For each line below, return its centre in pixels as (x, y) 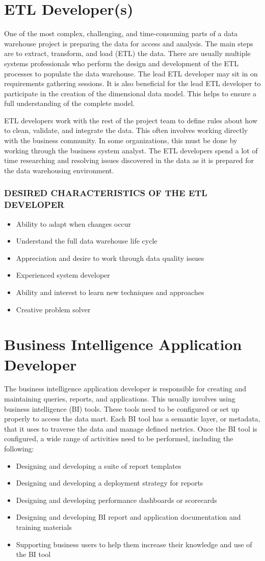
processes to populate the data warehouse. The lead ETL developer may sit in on (131, 73)
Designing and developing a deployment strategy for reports (110, 483)
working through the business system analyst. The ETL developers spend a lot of (131, 150)
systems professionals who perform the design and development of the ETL (121, 63)
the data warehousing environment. (59, 170)
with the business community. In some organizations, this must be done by (121, 140)
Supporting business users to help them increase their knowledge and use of (134, 544)
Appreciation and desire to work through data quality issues (110, 258)
